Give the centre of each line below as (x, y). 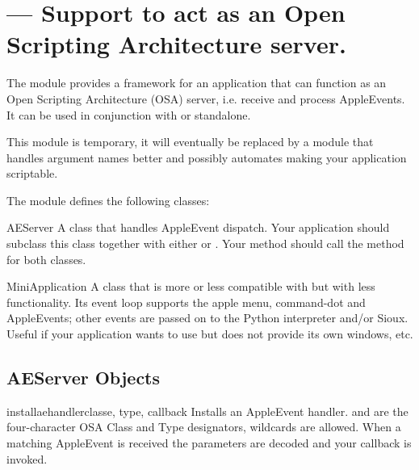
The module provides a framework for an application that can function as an (197, 83)
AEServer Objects (84, 378)
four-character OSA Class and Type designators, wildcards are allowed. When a (204, 427)
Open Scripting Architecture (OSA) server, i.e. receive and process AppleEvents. (206, 98)
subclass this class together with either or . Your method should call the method (205, 243)
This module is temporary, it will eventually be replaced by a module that (190, 142)
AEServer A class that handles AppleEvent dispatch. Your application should (198, 227)
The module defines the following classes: (108, 200)
